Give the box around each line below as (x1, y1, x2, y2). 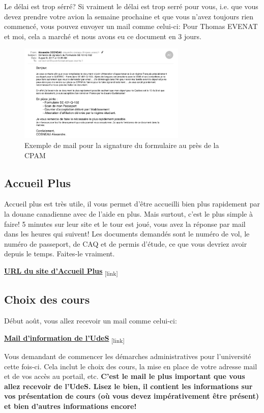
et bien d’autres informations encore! (4, 400, 137, 411)
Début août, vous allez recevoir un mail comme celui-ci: (4, 315, 177, 326)
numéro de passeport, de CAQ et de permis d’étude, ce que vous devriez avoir (4, 238, 247, 249)
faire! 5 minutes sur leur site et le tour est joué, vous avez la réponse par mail (4, 218, 246, 229)
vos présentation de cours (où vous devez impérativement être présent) (4, 391, 259, 401)
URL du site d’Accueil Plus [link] (4, 265, 118, 277)
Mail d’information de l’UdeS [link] (4, 332, 125, 344)
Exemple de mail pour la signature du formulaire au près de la (24, 139, 219, 150)
